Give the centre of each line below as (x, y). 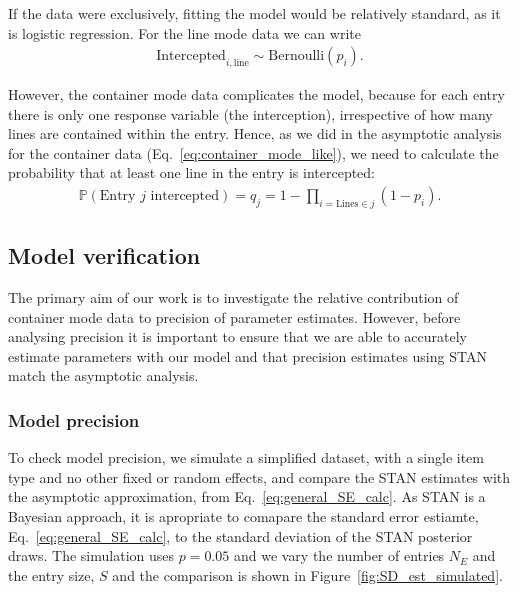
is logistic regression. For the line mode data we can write (184, 32)
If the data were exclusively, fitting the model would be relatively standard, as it (254, 13)
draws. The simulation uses (91, 555)
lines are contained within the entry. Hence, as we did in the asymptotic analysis (255, 133)
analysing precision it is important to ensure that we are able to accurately (237, 336)
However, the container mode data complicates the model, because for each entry (256, 94)
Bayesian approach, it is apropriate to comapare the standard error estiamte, (243, 515)
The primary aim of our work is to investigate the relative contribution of (233, 297)
